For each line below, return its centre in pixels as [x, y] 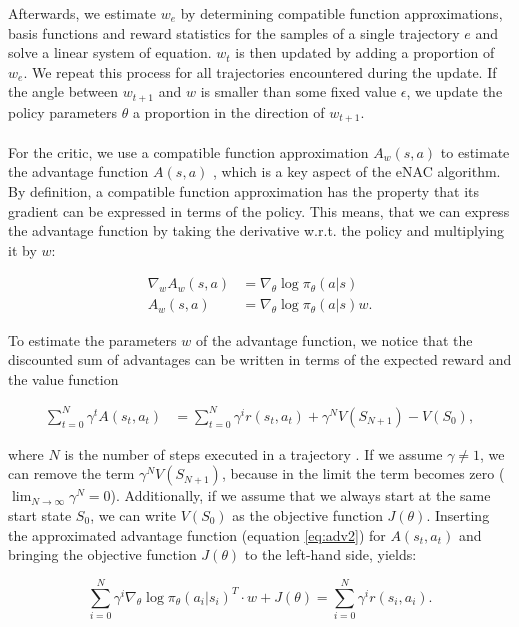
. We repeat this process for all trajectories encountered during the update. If [260, 71]
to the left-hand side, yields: [330, 554]
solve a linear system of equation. [110, 52]
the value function [63, 378]
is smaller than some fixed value [298, 91]
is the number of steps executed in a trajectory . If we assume [253, 453]
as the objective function [307, 515]
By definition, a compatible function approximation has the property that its [244, 191]
